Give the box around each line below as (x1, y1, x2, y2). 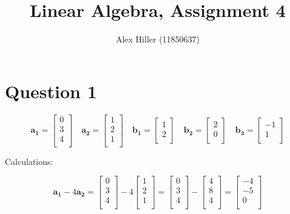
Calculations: (5, 155, 53, 167)
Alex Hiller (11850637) (115, 33, 200, 45)
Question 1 (5, 78, 97, 103)
